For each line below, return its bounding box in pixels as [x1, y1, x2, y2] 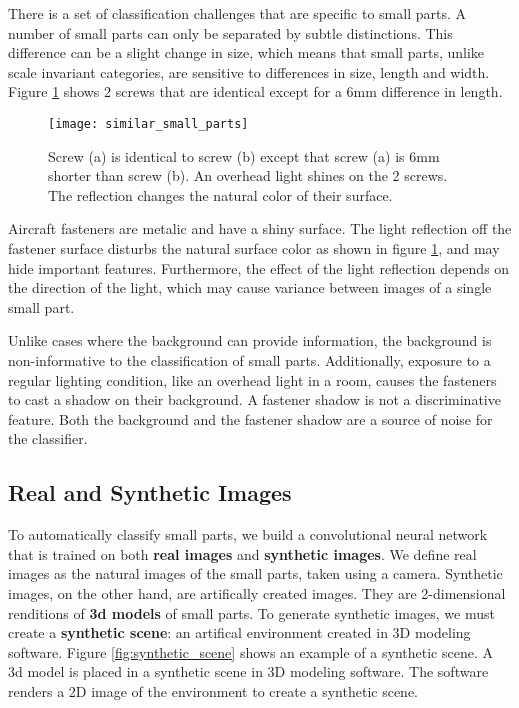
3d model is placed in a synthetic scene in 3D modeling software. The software [8, 661, 489, 682]
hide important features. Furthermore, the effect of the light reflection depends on [8, 257, 510, 278]
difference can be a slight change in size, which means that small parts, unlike [8, 42, 485, 63]
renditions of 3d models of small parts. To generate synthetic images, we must [8, 602, 495, 623]
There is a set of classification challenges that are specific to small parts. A [8, 3, 466, 23]
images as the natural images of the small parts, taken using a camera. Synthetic [8, 563, 503, 584]
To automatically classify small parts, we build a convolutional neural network [8, 524, 488, 545]
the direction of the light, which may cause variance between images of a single [8, 277, 492, 298]
